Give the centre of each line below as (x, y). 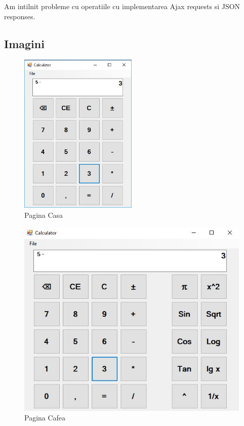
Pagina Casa (44, 215)
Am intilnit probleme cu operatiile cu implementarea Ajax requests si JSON (122, 6)
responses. (20, 16)
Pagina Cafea (45, 418)
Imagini (24, 43)
